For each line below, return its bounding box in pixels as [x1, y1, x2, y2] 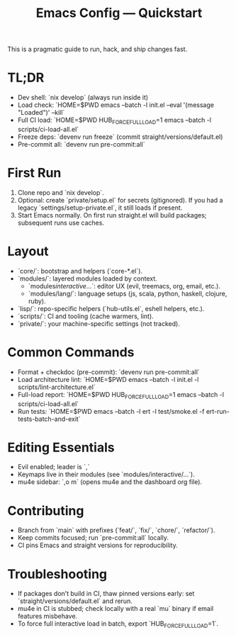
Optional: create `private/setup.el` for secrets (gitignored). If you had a [17, 196, 223, 204]
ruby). [28, 296, 46, 305]
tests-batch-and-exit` [17, 415, 81, 423]
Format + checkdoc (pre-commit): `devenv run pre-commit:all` [17, 367, 200, 376]
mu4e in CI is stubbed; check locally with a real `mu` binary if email [17, 605, 214, 613]
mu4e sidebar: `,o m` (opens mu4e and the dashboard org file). [17, 478, 203, 486]
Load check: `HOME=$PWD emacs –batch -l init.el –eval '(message [17, 101, 215, 109]
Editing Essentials [7, 439, 115, 455]
